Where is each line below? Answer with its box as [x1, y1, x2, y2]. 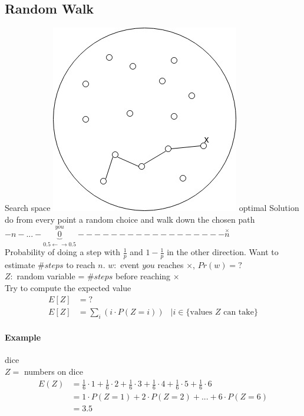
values [190, 308, 213, 316]
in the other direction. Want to [167, 246, 279, 258]
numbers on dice [24, 365, 83, 377]
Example [5, 331, 41, 344]
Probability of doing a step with [5, 246, 120, 258]
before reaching [115, 270, 171, 282]
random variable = [16, 270, 85, 282]
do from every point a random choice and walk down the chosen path [5, 213, 255, 225]
